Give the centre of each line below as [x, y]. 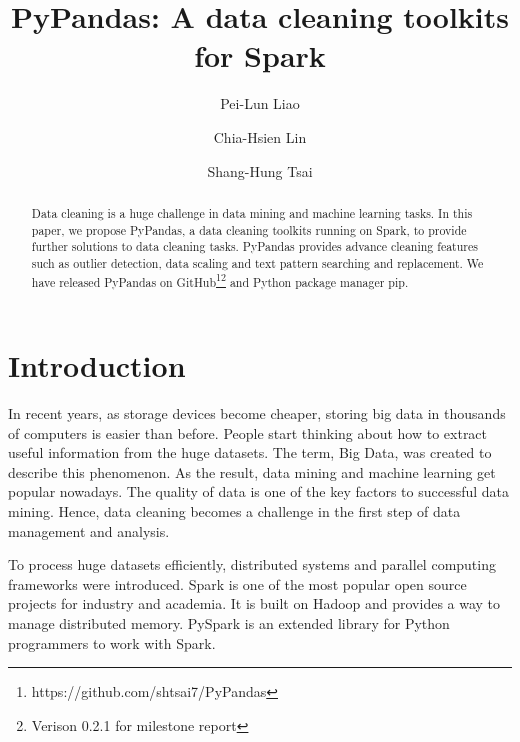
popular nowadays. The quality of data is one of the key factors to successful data [259, 491]
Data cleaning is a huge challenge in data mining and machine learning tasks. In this [252, 212]
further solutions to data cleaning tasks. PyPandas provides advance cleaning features [254, 246]
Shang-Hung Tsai [260, 170]
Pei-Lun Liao [260, 103]
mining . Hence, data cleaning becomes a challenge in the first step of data [234, 511]
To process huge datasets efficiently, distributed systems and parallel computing [252, 564]
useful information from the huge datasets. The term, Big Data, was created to [250, 452]
